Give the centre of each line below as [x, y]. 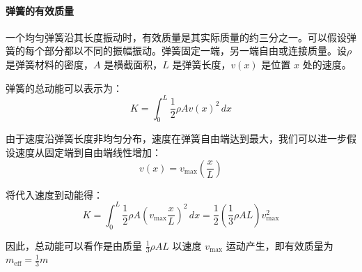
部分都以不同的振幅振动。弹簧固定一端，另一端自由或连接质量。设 [195, 51]
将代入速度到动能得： [54, 194]
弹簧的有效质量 [40, 10]
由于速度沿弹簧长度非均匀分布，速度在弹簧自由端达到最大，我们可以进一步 [176, 138]
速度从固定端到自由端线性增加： [88, 152]
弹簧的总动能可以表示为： [64, 88]
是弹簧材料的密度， [49, 64]
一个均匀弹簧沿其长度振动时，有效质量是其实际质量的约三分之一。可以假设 [176, 37]
